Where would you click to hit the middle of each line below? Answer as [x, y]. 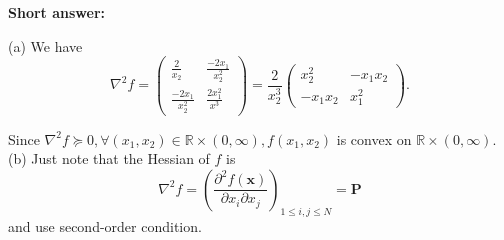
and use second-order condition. [105, 225]
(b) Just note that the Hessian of [109, 158]
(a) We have [45, 45]
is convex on [374, 138]
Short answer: [56, 12]
